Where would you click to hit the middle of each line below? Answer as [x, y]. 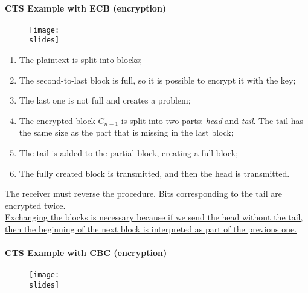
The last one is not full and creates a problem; [105, 100]
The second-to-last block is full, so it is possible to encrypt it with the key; [157, 80]
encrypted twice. [35, 205]
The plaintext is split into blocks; [81, 60]
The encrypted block [57, 120]
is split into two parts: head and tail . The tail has [212, 120]
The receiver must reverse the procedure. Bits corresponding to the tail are [143, 193]
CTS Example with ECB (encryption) [86, 8]
